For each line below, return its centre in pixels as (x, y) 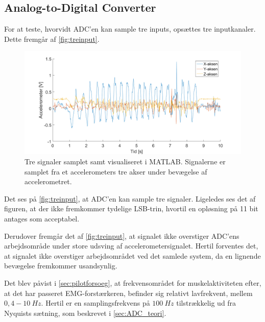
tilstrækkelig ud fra (206, 303)
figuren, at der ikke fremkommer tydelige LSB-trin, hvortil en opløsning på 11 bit (131, 208)
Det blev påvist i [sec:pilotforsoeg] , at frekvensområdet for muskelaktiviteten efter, (133, 282)
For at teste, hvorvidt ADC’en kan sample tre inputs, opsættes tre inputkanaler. (130, 29)
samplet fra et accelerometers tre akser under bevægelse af (116, 171)
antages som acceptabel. (42, 219)
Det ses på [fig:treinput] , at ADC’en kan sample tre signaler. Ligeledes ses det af (130, 198)
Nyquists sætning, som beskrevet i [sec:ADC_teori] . (85, 313)
